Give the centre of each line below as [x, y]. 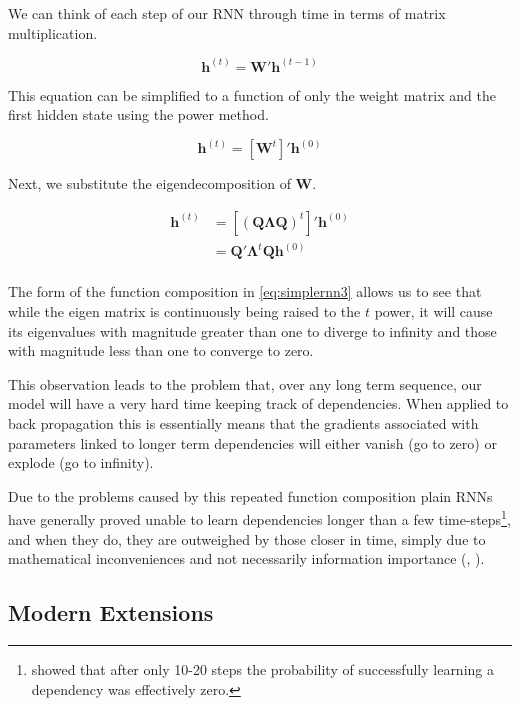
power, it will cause [433, 310]
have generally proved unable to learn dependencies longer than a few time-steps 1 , [259, 517]
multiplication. [53, 32]
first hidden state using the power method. [138, 114]
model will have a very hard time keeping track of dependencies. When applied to [258, 403]
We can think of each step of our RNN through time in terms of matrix [227, 13]
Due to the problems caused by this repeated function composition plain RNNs [250, 495]
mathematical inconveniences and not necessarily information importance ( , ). [246, 558]
